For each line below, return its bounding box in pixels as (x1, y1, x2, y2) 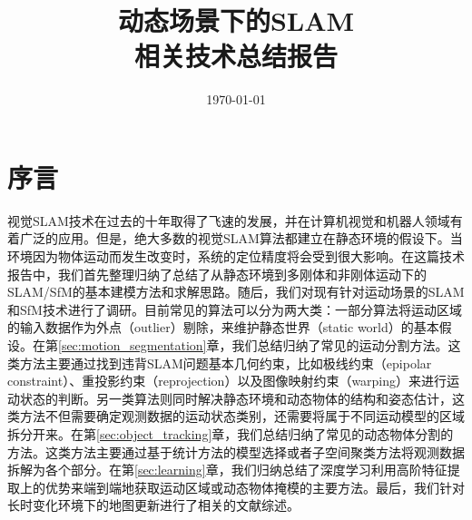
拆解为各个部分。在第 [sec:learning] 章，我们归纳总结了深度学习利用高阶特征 (7, 460, 447, 479)
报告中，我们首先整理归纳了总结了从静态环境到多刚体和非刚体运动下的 (7, 264, 427, 283)
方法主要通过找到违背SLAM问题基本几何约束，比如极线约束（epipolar (19, 353, 432, 372)
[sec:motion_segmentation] (58, 336, 207, 354)
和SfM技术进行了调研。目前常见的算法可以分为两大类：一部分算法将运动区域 (7, 299, 462, 319)
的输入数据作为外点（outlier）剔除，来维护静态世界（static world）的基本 (7, 318, 439, 337)
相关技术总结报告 (133, 37, 338, 74)
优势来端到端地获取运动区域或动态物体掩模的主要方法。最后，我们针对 (44, 477, 465, 496)
